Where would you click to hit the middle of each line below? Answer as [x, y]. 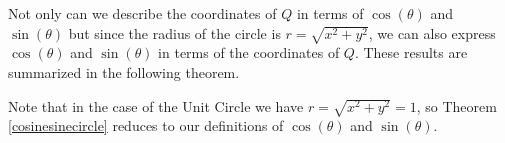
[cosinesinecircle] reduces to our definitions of [146, 125]
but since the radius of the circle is [174, 32]
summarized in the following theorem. [124, 71]
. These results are [411, 52]
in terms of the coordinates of [249, 52]
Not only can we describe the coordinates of [142, 13]
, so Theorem [456, 105]
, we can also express [432, 32]
